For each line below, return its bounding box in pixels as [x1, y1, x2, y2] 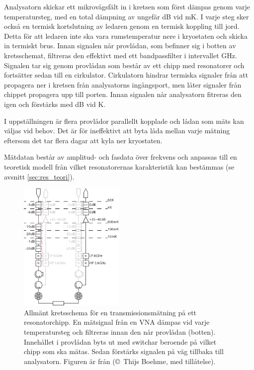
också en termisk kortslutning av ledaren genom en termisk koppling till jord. [4, 21, 240, 31]
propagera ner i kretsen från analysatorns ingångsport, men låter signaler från [4, 79, 242, 90]
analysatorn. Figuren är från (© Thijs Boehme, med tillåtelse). [24, 356, 216, 366]
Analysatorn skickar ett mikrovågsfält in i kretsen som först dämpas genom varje [4, 1, 251, 11]
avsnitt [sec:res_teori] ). [4, 171, 75, 182]
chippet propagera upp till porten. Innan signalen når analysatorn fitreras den [4, 89, 242, 99]
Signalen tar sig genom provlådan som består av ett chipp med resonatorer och [4, 60, 245, 70]
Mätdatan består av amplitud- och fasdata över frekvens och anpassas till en [4, 152, 237, 162]
